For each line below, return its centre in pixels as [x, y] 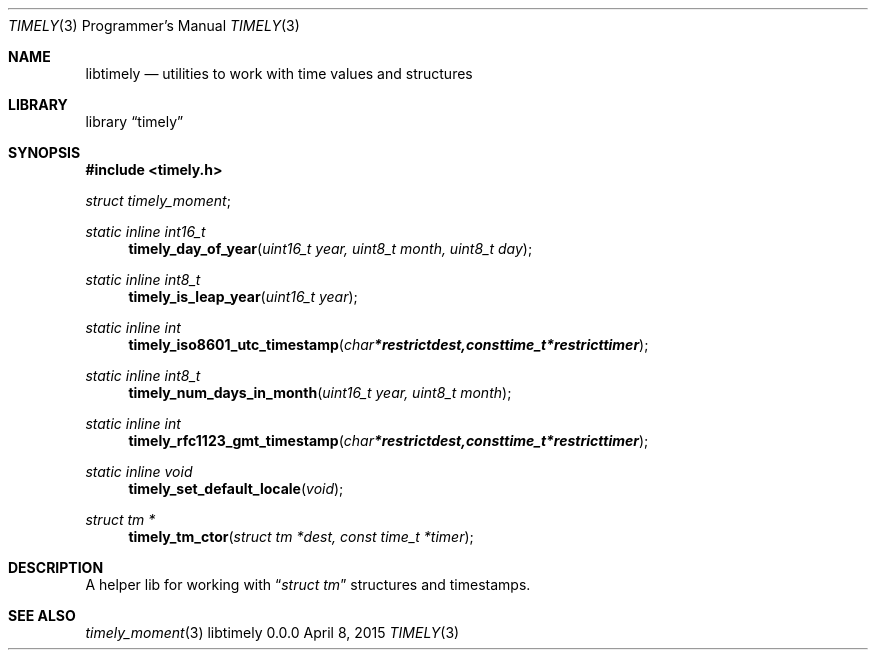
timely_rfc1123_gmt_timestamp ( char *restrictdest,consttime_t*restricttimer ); [388, 440]
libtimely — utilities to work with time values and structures [279, 73]
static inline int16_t [145, 231]
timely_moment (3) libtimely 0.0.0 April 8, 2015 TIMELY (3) [272, 632]
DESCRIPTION [56, 567]
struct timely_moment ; [158, 200]
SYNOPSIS [44, 152]
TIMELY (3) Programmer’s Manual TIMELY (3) [154, 25]
